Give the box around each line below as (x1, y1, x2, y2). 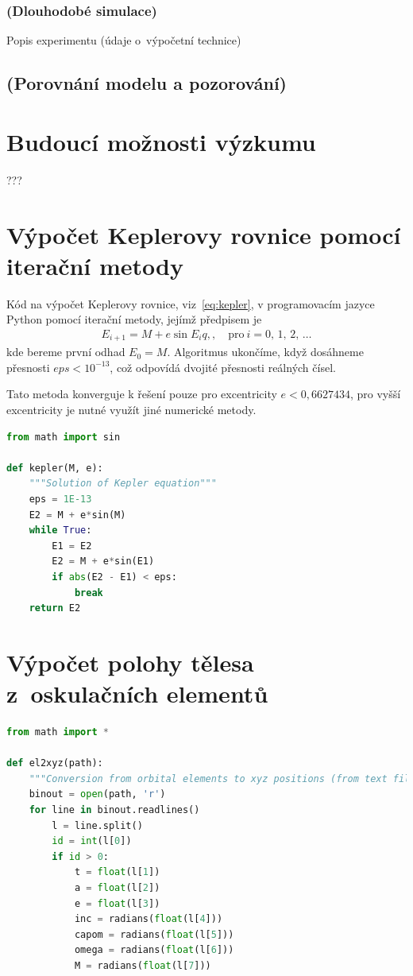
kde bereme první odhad (6, 343, 125, 360)
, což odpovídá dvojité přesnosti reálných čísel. (110, 358, 336, 375)
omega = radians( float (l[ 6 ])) (74, 944, 234, 956)
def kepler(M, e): (6, 462, 103, 474)
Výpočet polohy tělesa (6, 645, 254, 678)
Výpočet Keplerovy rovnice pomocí (6, 218, 401, 250)
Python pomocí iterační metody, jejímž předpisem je (6, 311, 262, 327)
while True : (29, 525, 92, 536)
